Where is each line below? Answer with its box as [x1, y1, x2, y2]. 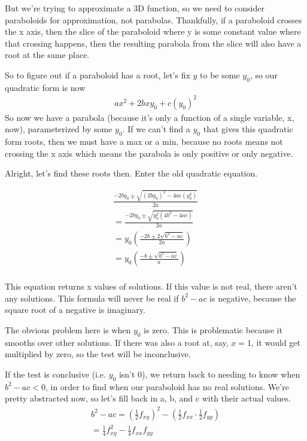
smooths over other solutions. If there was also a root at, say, [5, 336, 229, 348]
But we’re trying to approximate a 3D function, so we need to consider [5, 2, 265, 14]
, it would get [251, 336, 300, 348]
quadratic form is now [5, 81, 86, 93]
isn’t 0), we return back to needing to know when [118, 368, 300, 381]
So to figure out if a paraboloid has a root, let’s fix [5, 68, 190, 81]
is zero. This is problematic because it [144, 324, 282, 336]
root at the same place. [5, 48, 90, 61]
